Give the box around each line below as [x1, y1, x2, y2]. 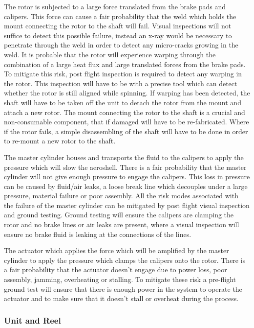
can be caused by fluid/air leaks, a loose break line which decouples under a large [4, 181, 248, 191]
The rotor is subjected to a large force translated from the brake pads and [4, 1, 226, 11]
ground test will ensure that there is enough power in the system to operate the [4, 283, 242, 294]
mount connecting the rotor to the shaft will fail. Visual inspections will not [4, 21, 232, 31]
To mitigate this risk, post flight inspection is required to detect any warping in [4, 69, 242, 79]
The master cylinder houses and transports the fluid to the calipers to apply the [4, 152, 244, 162]
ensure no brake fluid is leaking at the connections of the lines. [4, 229, 191, 239]
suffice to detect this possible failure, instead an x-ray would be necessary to [4, 30, 232, 40]
